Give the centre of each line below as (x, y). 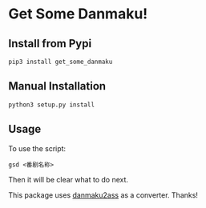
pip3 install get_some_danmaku (61, 62)
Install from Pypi (50, 44)
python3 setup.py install (51, 105)
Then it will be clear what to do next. (69, 179)
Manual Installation (57, 86)
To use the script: (37, 148)
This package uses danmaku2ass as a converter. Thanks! (103, 195)
